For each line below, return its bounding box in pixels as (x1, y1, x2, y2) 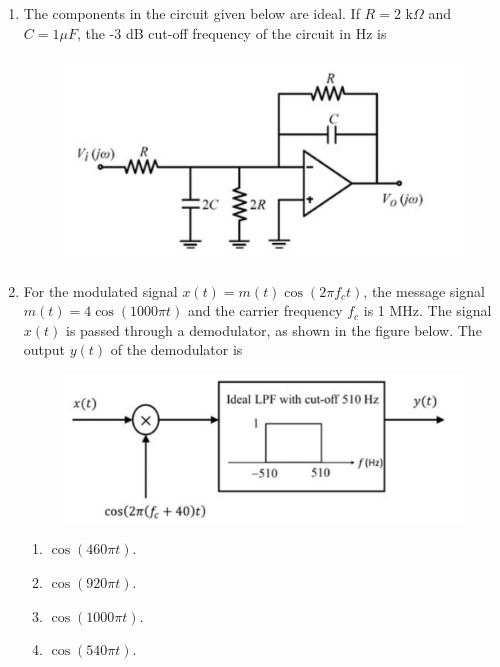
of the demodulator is (110, 339, 243, 360)
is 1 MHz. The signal (363, 300, 492, 321)
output (23, 339, 66, 360)
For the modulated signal (23, 280, 178, 301)
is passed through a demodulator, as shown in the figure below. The (66, 319, 482, 340)
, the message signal (363, 280, 485, 301)
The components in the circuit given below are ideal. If (23, 3, 360, 23)
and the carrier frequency (187, 300, 343, 321)
